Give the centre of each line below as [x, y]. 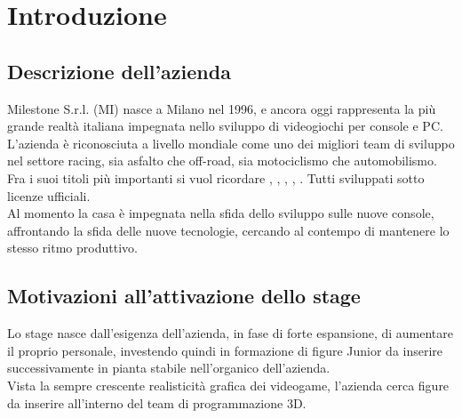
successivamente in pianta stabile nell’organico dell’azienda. [169, 368]
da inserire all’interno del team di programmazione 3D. [157, 402]
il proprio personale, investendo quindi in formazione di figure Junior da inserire [225, 350]
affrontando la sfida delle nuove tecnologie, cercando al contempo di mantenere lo [228, 230]
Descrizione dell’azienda [119, 71]
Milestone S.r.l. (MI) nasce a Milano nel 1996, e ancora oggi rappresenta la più [222, 108]
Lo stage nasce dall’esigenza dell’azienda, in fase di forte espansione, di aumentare [230, 333]
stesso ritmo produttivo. [72, 248]
